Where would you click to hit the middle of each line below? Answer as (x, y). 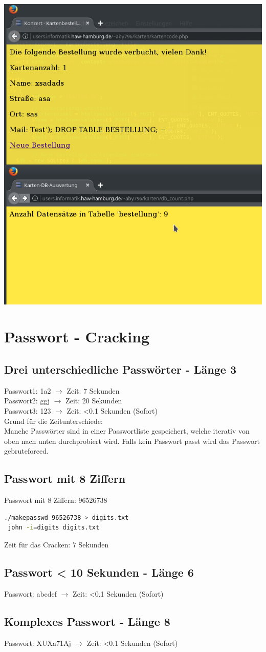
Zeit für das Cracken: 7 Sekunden (57, 544)
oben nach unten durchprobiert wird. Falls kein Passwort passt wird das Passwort (132, 441)
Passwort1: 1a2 (28, 390)
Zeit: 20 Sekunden (94, 401)
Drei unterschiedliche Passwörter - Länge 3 (120, 369)
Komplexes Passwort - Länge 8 (87, 621)
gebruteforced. (26, 451)
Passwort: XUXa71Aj (38, 643)
